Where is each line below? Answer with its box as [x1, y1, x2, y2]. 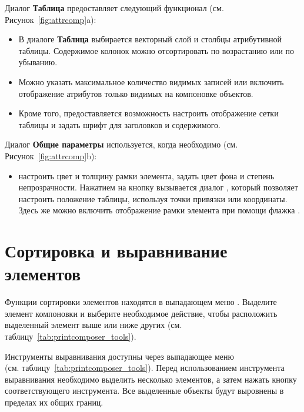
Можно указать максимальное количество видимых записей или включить [18, 75, 284, 88]
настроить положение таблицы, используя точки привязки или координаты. [18, 192, 288, 205]
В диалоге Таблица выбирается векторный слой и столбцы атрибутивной [18, 33, 282, 45]
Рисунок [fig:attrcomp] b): [5, 149, 97, 162]
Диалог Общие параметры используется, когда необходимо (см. [5, 138, 238, 150]
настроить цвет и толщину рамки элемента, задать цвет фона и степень [18, 169, 275, 182]
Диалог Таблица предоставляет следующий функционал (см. [5, 2, 224, 14]
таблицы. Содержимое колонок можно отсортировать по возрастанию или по [18, 44, 295, 56]
